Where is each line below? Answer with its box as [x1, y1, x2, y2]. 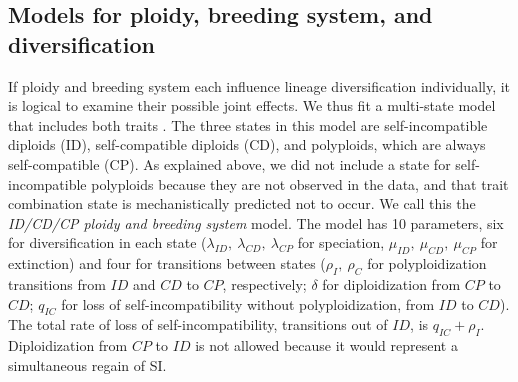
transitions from [8, 273, 106, 294]
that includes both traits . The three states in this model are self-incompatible [8, 114, 488, 135]
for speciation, [297, 232, 385, 253]
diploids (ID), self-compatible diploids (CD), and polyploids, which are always [8, 134, 486, 155]
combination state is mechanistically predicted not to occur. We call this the [8, 193, 476, 214]
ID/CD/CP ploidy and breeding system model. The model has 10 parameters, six [8, 212, 504, 233]
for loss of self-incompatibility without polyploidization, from [61, 293, 435, 314]
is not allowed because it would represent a [195, 335, 458, 356]
